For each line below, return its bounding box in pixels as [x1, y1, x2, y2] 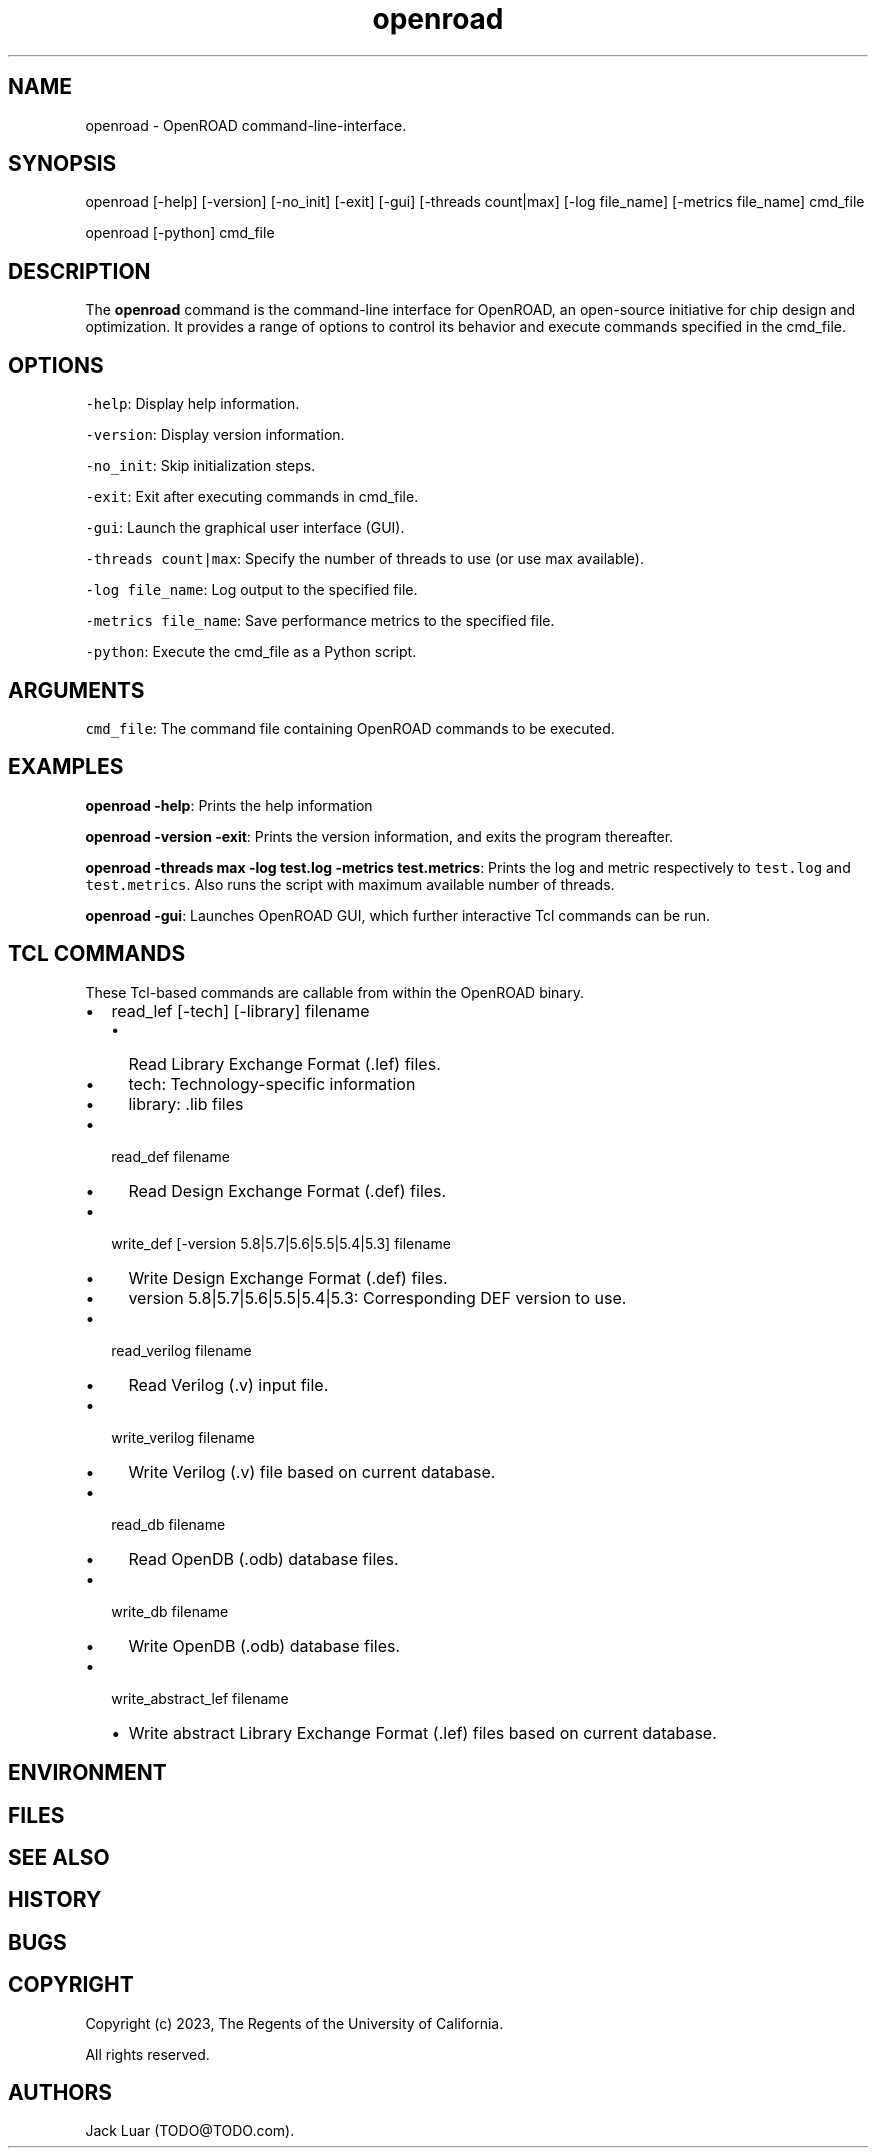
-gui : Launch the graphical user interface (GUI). [85, 519, 405, 537]
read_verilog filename [111, 1341, 252, 1359]
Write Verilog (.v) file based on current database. [128, 1461, 496, 1482]
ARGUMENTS [8, 677, 145, 703]
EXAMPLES [8, 754, 124, 780]
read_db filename [111, 1515, 226, 1533]
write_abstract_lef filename [111, 1689, 289, 1707]
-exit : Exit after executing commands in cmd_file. [85, 488, 419, 506]
